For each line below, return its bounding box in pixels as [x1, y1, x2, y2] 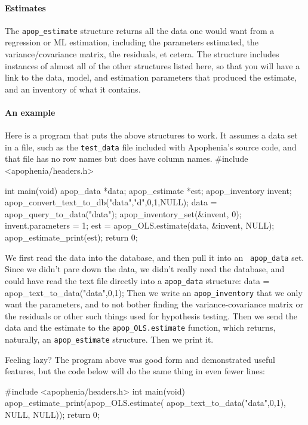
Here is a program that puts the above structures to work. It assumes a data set [5, 129, 298, 141]
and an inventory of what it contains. [5, 82, 141, 95]
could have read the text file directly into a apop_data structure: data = [5, 274, 270, 287]
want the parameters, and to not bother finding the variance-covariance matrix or [5, 298, 304, 310]
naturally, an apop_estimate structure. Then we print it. [5, 333, 214, 346]
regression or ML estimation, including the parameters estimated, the [5, 36, 259, 48]
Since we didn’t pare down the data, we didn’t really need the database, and [5, 263, 285, 275]
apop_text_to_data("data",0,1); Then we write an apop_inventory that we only [5, 286, 303, 298]
